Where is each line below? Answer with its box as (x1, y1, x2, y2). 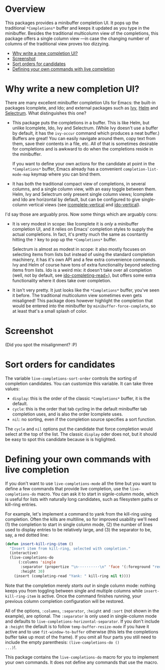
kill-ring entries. (5, 501, 37, 507)
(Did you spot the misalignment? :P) (5, 341, 78, 347)
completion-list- (123, 167, 159, 172)
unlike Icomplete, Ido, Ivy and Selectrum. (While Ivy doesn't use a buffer (12, 125, 158, 131)
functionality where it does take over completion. (12, 277, 111, 283)
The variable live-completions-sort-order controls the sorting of (5, 375, 137, 381)
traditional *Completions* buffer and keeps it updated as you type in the (5, 25, 150, 31)
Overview (5, 3, 46, 15)
